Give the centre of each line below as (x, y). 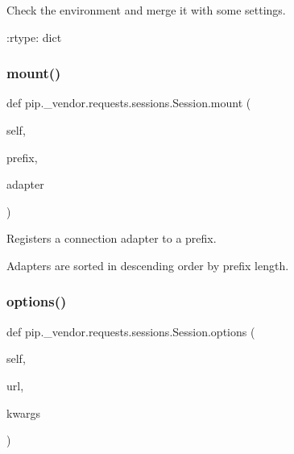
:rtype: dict (34, 37)
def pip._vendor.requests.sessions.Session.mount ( (129, 103)
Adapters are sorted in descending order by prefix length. (148, 265)
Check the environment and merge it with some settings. (146, 10)
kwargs (24, 412)
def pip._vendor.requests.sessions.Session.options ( (131, 331)
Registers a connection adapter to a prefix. (112, 238)
